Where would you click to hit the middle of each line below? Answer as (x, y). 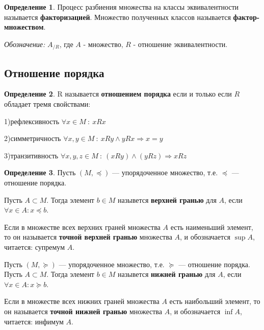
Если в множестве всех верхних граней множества (82, 227)
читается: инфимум (34, 321)
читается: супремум (35, 246)
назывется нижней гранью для (167, 274)
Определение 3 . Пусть (40, 172)
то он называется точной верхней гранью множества (88, 237)
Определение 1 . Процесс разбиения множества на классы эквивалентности (122, 7)
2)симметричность (33, 138)
